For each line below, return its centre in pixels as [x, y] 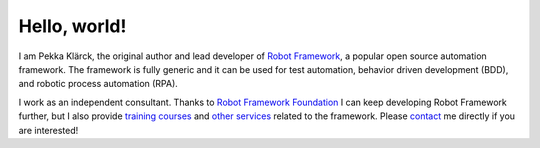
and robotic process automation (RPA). [98, 84]
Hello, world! [72, 26]
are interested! [48, 130]
